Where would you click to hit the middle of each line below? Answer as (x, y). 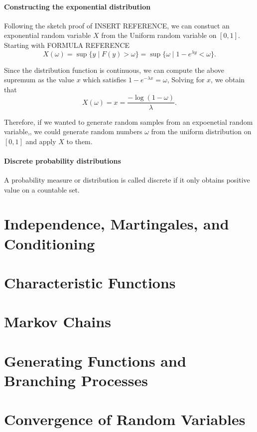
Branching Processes (76, 380)
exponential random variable (48, 35)
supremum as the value (39, 80)
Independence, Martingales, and (117, 224)
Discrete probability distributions (63, 160)
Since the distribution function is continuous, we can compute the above (114, 70)
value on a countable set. (42, 189)
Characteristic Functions (90, 283)
